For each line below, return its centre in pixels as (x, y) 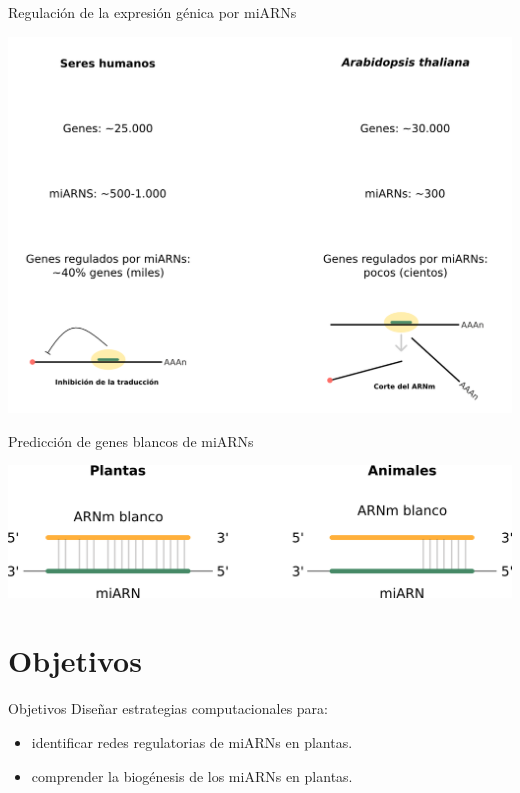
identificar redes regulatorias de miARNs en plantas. (192, 742)
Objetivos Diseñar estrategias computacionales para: (168, 708)
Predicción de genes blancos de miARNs (131, 440)
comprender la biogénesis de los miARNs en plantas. (192, 775)
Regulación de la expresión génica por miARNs (152, 12)
